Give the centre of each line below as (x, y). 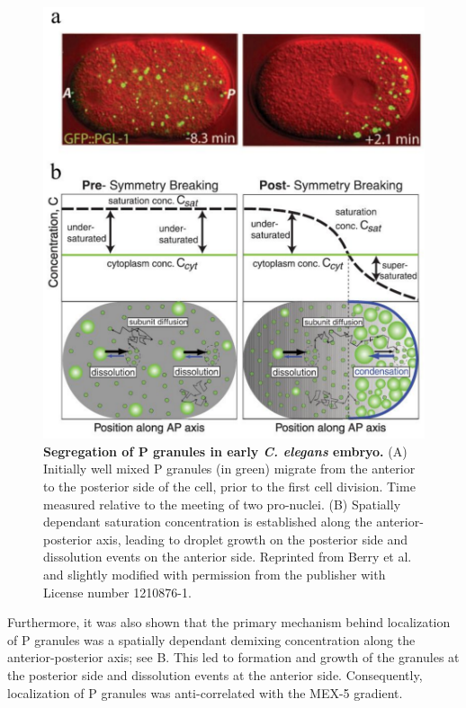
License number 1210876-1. (117, 592)
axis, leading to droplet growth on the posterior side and (252, 539)
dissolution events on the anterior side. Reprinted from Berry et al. (228, 557)
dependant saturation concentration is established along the (208, 522)
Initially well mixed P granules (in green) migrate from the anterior (229, 469)
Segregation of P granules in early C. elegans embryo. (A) (225, 451)
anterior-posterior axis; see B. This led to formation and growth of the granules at (233, 657)
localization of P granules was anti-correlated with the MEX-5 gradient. (205, 692)
